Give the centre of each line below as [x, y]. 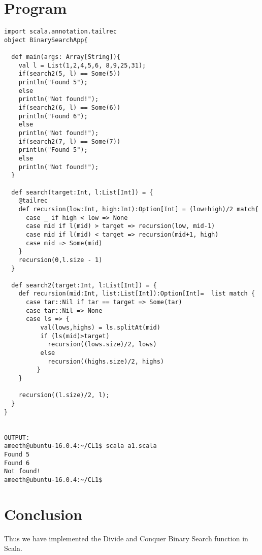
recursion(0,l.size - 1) [60, 260]
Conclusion [43, 514]
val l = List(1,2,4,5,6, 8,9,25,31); [82, 65]
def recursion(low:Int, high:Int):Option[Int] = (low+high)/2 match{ [139, 209]
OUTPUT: [17, 437]
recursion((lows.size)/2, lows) [102, 345]
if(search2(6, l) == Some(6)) [70, 108]
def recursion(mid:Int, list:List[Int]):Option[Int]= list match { [137, 294]
